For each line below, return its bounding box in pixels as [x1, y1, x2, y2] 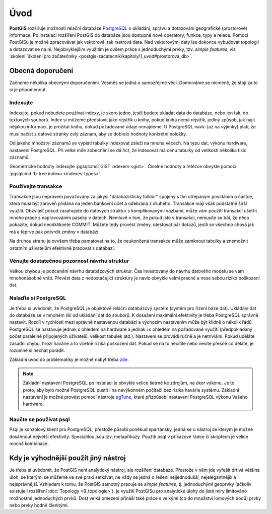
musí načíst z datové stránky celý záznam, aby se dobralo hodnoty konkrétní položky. [9, 131, 187, 137]
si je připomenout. [9, 87, 47, 93]
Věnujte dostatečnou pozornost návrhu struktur [9, 257, 129, 264]
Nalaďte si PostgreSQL [9, 295, 66, 302]
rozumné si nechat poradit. [9, 347, 65, 353]
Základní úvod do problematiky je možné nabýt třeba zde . [9, 356, 129, 362]
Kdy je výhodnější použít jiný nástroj [9, 454, 126, 463]
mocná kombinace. [9, 440, 49, 447]
